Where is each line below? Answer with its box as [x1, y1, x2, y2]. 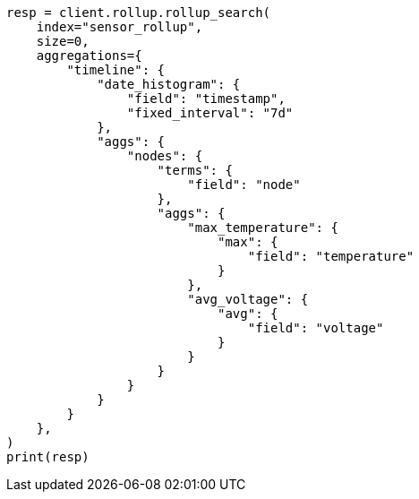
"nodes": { [126, 149, 203, 163]
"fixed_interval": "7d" [126, 106, 294, 120]
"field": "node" [187, 177, 301, 192]
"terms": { [157, 163, 233, 177]
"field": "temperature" [247, 249, 415, 263]
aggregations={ [36, 48, 142, 63]
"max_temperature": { [187, 220, 338, 235]
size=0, [36, 34, 90, 48]
